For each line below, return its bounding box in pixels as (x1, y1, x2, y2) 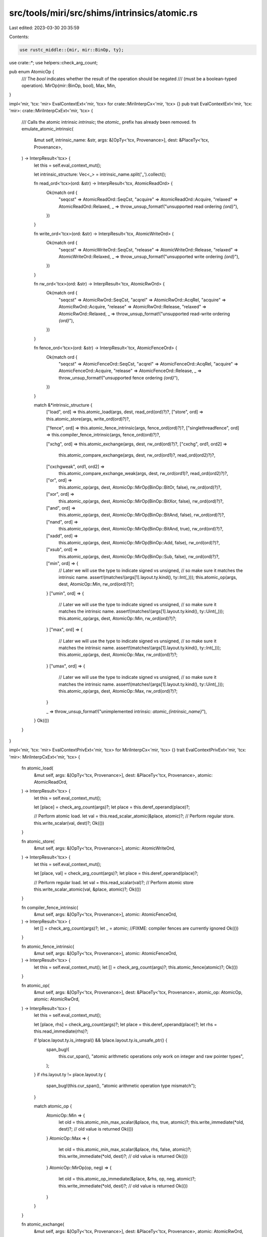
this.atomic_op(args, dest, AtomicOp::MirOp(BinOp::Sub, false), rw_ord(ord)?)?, (58, 553, 220, 559)
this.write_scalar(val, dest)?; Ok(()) (34, 820, 104, 826)
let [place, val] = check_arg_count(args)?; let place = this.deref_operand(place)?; (34, 870, 199, 876)
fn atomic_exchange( (21, 1221, 64, 1227)
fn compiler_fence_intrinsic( (21, 904, 79, 910)
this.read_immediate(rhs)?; (34, 1028, 89, 1034)
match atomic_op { (34, 1103, 72, 1109)
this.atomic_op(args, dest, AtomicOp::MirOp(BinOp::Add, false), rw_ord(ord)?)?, (58, 539, 220, 545)
